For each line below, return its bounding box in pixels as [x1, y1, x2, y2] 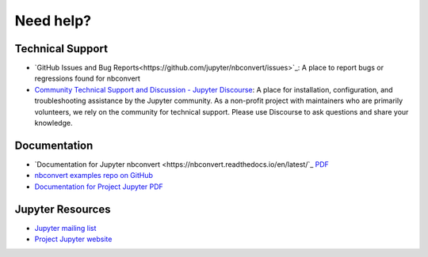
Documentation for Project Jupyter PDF [34, 182, 164, 191]
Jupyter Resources [14, 202, 111, 216]
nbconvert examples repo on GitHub [34, 171, 154, 180]
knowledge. [34, 119, 73, 128]
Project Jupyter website [34, 234, 113, 244]
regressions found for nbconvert [34, 74, 140, 83]
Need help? [14, 12, 91, 29]
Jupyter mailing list [34, 223, 97, 232]
